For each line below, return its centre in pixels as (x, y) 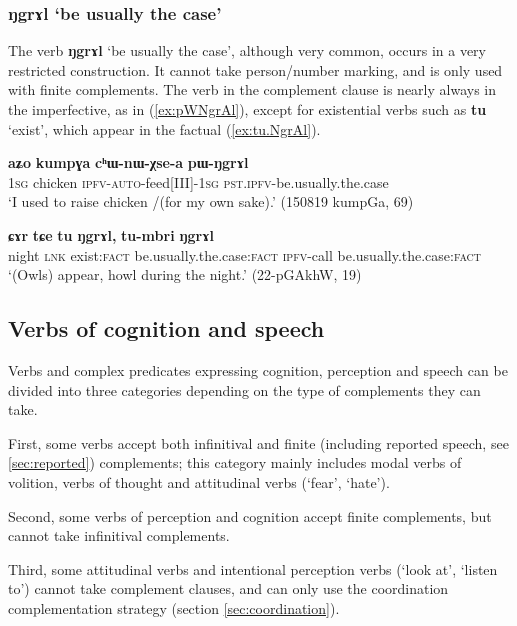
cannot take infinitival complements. (119, 535)
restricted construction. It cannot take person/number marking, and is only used (255, 69)
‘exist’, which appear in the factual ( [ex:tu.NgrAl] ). (164, 128)
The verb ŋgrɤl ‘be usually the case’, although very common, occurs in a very (247, 50)
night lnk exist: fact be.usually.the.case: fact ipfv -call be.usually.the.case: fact (245, 254)
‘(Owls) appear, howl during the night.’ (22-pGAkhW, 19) (185, 274)
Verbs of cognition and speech (166, 328)
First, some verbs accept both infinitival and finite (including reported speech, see (258, 442)
